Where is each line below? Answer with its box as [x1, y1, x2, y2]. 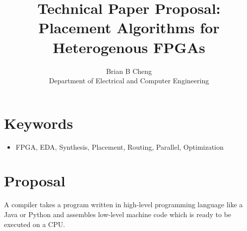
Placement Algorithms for [38, 17, 220, 38]
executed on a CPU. [4, 219, 65, 229]
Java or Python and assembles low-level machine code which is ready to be [4, 209, 232, 219]
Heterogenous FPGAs [53, 37, 205, 57]
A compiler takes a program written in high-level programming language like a [4, 199, 243, 210]
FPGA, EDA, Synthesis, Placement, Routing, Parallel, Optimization [15, 141, 224, 152]
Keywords [4, 113, 73, 133]
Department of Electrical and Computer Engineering [49, 75, 209, 86]
